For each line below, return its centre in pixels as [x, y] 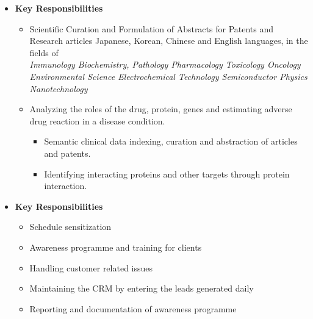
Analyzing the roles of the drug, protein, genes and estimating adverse [161, 109]
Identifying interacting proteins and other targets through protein [167, 174]
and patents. [67, 153]
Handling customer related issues [91, 267]
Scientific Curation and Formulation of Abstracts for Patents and [152, 28]
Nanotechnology [59, 88]
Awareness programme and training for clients [116, 247]
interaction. [66, 186]
